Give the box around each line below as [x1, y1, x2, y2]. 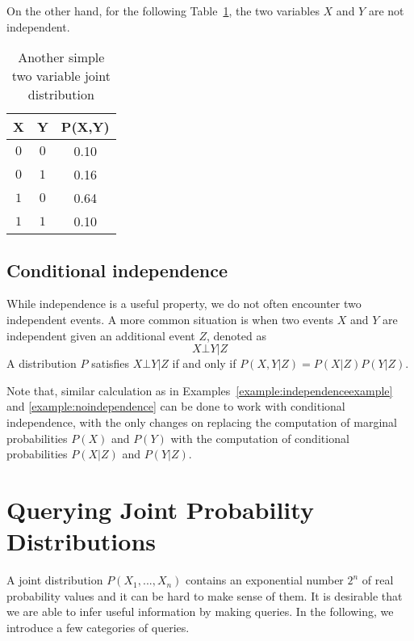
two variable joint [11, 66, 111, 86]
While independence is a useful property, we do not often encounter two [6, 295, 362, 312]
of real [362, 571, 394, 588]
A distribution [6, 355, 77, 372]
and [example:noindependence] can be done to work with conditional [6, 398, 345, 415]
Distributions [6, 525, 156, 558]
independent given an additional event [6, 327, 195, 344]
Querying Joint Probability [6, 492, 314, 525]
